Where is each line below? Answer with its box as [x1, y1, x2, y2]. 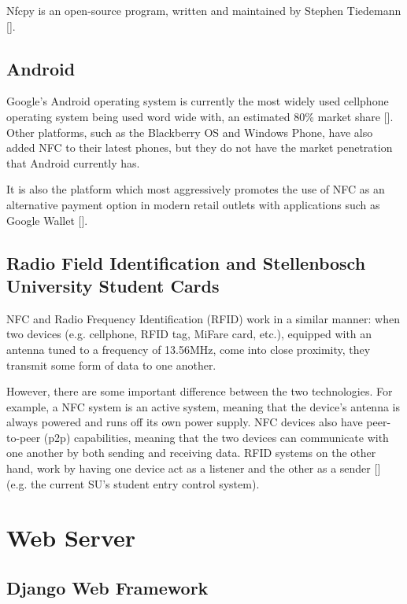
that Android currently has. [6, 154, 140, 171]
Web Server [6, 521, 136, 554]
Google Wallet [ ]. [6, 212, 88, 228]
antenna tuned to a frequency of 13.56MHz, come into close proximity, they [6, 341, 371, 357]
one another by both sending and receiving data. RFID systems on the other [6, 444, 376, 461]
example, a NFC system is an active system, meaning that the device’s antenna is [6, 398, 400, 414]
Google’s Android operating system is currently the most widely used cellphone [6, 93, 389, 109]
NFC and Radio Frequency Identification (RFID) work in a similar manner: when [6, 310, 400, 326]
